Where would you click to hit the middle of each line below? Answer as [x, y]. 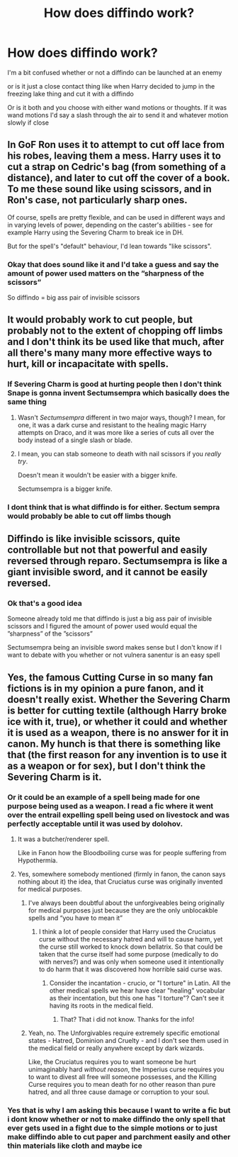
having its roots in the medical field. [101, 1006]
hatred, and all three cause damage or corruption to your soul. [119, 1092]
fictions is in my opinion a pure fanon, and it [106, 688]
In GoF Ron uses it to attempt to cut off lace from [116, 145]
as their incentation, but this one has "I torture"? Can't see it [137, 998]
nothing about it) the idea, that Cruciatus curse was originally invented [120, 882]
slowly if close [28, 123]
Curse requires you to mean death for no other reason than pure [122, 1085]
